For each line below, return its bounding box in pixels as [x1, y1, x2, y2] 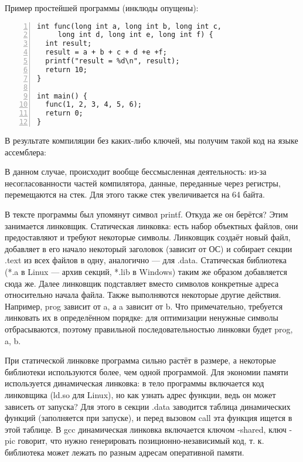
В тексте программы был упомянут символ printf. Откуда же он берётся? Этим [5, 208, 288, 220]
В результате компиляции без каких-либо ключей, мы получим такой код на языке [5, 134, 298, 147]
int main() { [37, 91, 87, 100]
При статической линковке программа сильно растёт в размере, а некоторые [5, 354, 276, 366]
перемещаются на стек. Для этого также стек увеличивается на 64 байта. [5, 188, 265, 201]
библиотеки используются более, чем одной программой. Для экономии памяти [5, 365, 288, 378]
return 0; [45, 109, 83, 118]
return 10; [45, 65, 87, 74]
